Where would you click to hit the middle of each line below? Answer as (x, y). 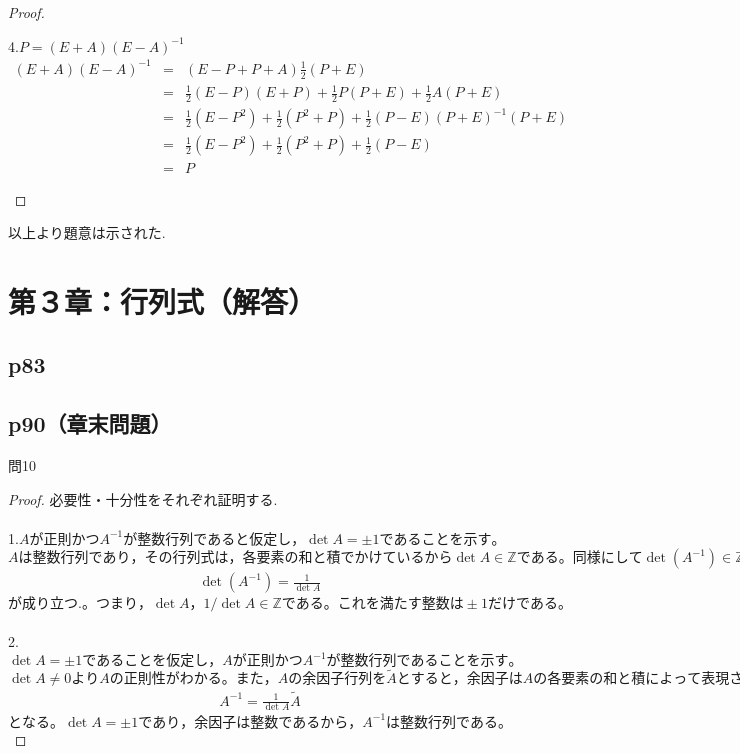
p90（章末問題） (90, 423)
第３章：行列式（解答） (162, 300)
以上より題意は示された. (87, 232)
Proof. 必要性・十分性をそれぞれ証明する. (143, 498)
